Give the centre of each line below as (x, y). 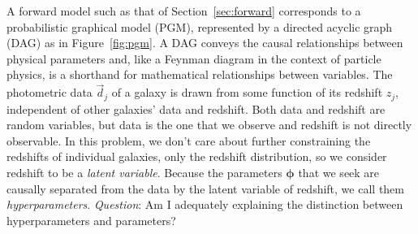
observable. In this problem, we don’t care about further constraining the (189, 140)
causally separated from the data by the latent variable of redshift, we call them (205, 188)
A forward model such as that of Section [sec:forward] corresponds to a (184, 11)
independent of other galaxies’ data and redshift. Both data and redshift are (196, 108)
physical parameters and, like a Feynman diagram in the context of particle (194, 58)
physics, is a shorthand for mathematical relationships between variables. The (200, 74)
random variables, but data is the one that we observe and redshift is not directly (209, 125)
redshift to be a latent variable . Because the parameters (144, 173)
